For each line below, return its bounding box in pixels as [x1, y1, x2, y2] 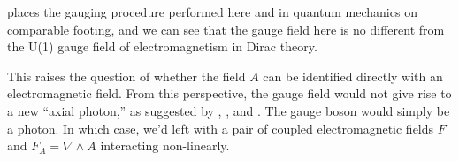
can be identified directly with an [263, 66, 443, 85]
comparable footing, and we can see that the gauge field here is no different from [7, 19, 445, 38]
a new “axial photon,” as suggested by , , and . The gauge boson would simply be [7, 101, 450, 119]
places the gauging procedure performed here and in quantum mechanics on [7, 3, 417, 20]
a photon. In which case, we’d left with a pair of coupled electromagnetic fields [7, 119, 434, 137]
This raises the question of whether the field [7, 66, 246, 85]
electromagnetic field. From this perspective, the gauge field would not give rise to [7, 84, 452, 103]
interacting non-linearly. [100, 136, 230, 155]
